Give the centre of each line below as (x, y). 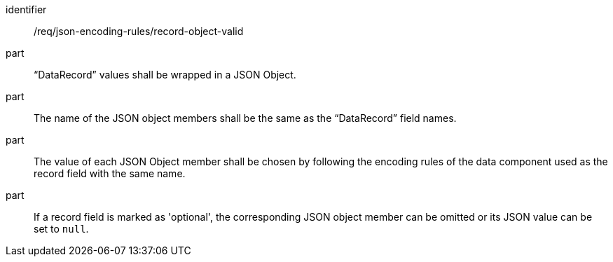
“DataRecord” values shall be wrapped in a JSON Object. (165, 75)
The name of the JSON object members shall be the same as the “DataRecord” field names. (245, 118)
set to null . (61, 229)
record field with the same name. (110, 173)
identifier (26, 9)
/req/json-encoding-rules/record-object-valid (139, 31)
